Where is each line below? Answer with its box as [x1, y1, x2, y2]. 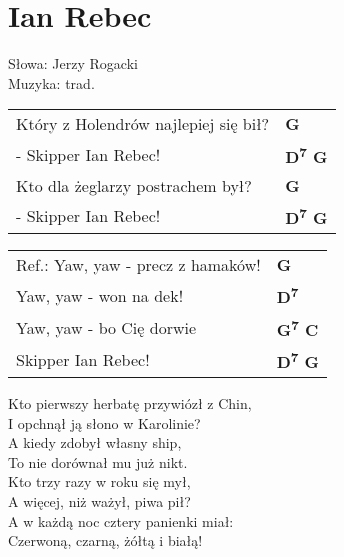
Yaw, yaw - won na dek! [16, 283, 184, 307]
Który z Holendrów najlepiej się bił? [16, 112, 270, 136]
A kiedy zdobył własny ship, [8, 432, 182, 453]
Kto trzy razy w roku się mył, [8, 471, 191, 492]
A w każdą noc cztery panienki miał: [8, 510, 234, 531]
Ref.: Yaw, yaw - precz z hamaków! [16, 252, 261, 276]
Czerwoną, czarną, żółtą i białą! [8, 530, 203, 551]
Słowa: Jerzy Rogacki [8, 53, 138, 74]
